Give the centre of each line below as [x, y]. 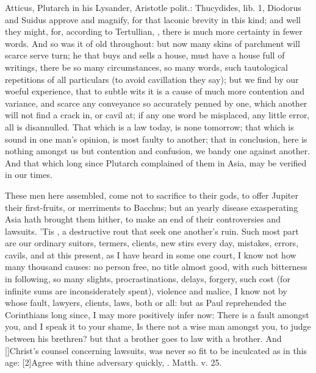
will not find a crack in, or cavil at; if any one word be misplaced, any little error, [157, 115]
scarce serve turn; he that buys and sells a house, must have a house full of [145, 55]
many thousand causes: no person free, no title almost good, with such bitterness [156, 267]
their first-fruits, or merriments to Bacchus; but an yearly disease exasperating [152, 207]
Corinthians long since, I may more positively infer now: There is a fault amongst [157, 314]
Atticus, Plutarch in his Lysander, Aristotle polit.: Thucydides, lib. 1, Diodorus [153, 7]
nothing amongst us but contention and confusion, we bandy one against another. [158, 151]
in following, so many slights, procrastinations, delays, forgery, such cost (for [148, 279]
